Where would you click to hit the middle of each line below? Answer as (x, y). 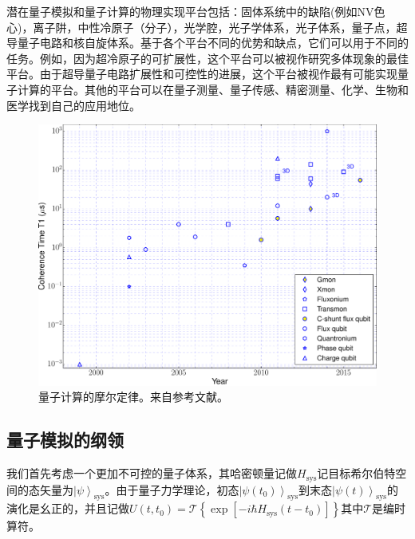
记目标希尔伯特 (356, 473)
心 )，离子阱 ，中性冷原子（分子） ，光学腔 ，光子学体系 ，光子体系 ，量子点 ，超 (207, 27)
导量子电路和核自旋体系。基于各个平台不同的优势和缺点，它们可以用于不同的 (207, 43)
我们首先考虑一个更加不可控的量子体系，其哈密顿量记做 (152, 473)
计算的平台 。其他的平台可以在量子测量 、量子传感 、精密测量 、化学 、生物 (207, 89)
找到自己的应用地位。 (85, 105)
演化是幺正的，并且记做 (68, 508)
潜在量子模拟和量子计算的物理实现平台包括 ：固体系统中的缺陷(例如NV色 (196, 11)
